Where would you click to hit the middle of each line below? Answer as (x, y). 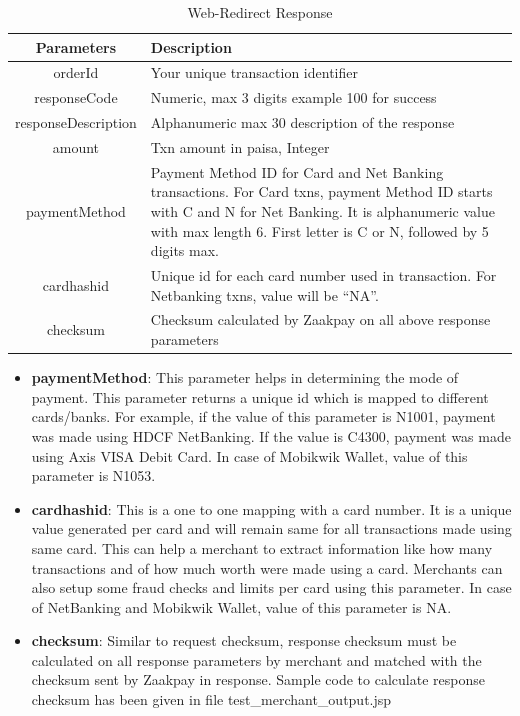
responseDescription (76, 122)
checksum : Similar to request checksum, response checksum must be (244, 640)
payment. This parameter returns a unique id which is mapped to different (260, 396)
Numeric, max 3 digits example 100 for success (293, 97)
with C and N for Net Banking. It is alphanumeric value (322, 211)
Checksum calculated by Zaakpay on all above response (320, 319)
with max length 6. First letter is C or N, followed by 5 (319, 230)
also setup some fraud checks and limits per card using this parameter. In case (271, 587)
